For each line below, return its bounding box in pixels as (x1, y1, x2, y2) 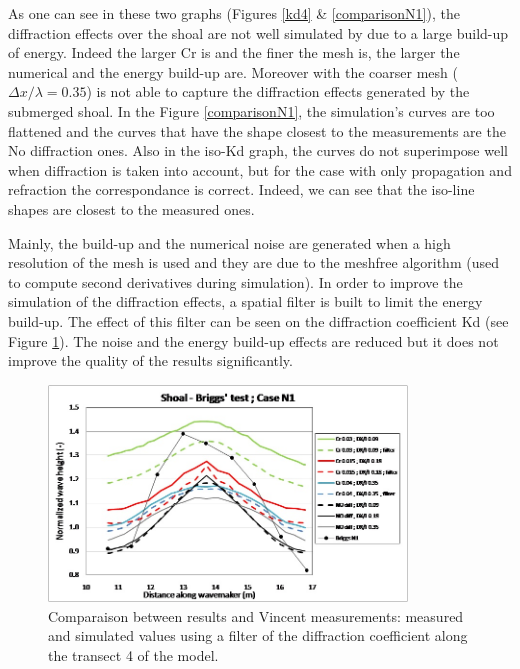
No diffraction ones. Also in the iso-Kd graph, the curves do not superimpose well (8, 140, 508, 161)
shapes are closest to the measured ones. (8, 198, 255, 219)
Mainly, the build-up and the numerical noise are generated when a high (8, 232, 451, 253)
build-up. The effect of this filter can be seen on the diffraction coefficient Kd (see (8, 310, 509, 331)
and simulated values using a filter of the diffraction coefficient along (48, 625, 468, 646)
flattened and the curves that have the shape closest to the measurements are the (8, 120, 506, 141)
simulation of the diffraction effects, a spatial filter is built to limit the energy (8, 291, 483, 312)
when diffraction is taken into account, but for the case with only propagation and (8, 159, 512, 180)
